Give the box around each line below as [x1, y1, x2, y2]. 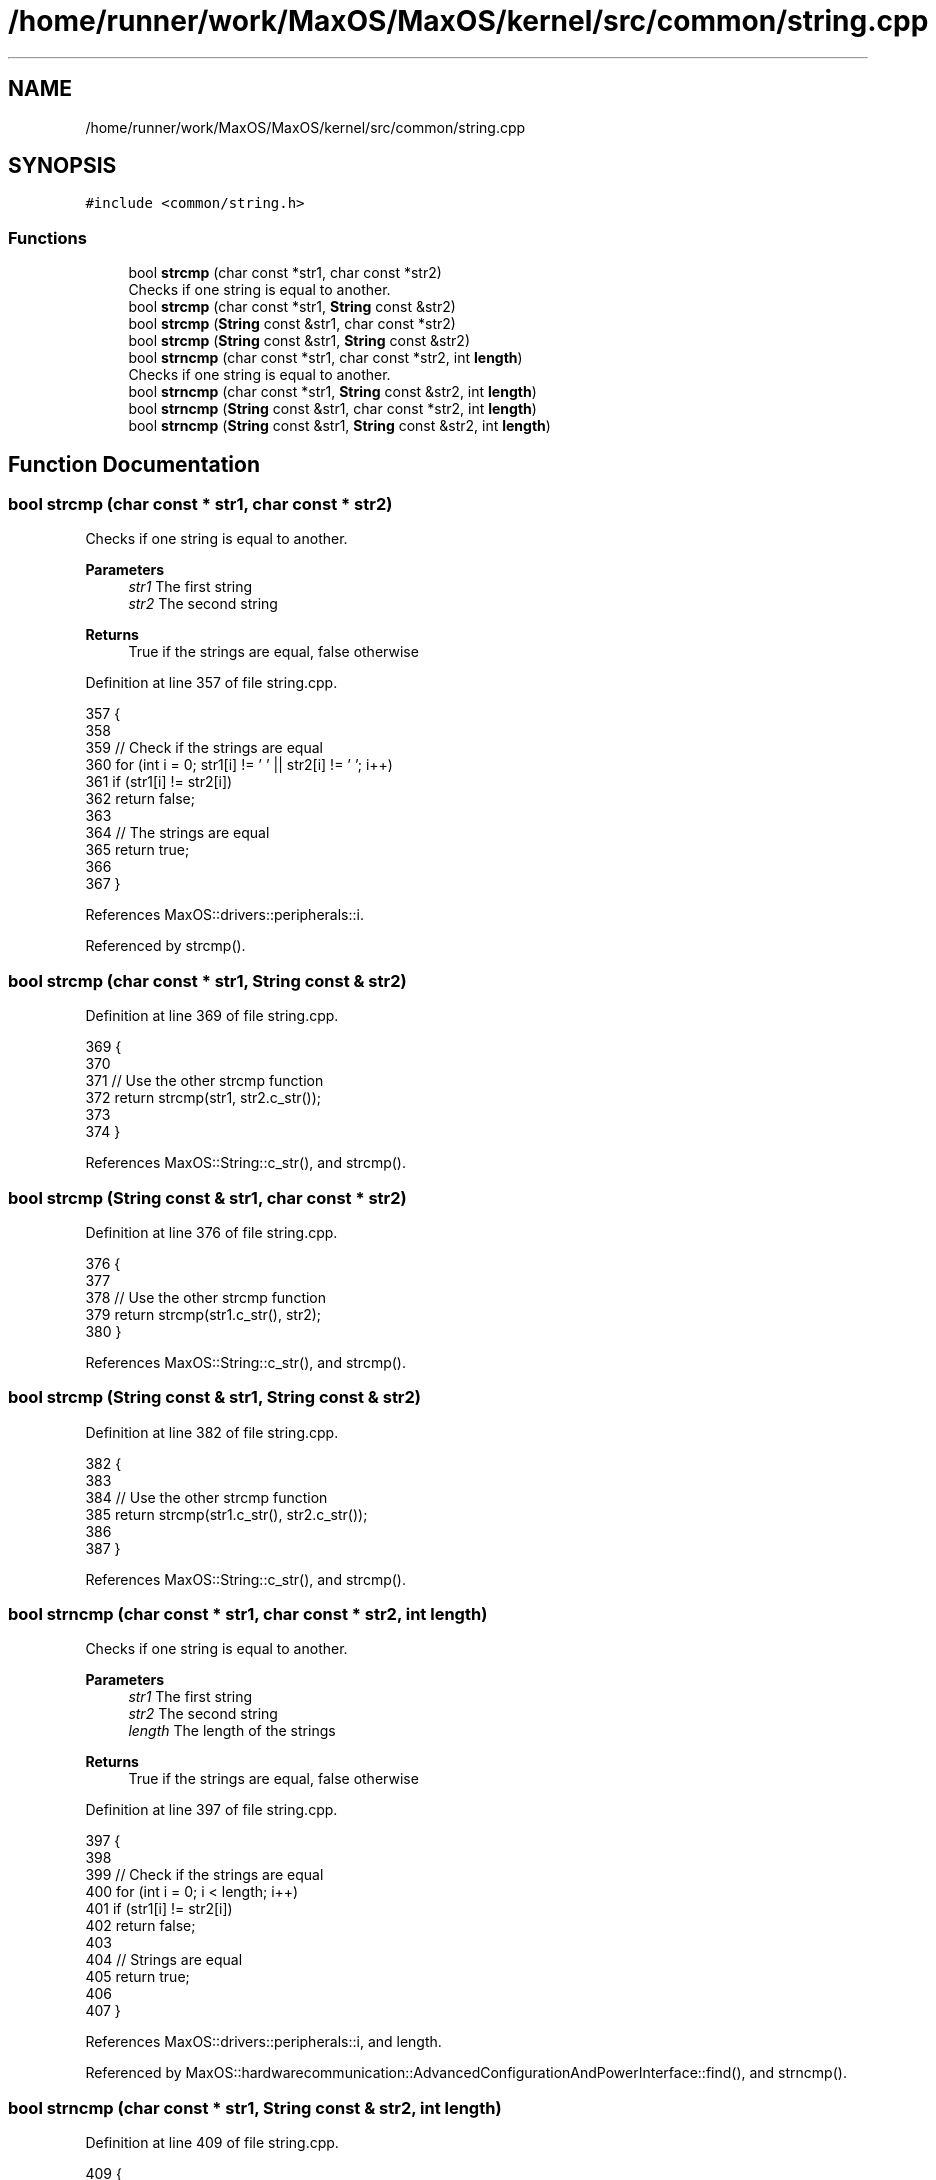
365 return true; [85, 841, 190, 859]
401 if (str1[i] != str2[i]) [85, 1900, 233, 1918]
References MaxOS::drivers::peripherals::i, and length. [85, 2033, 442, 2051]
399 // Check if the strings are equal [85, 1866, 324, 1884]
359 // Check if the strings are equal [85, 739, 323, 757]
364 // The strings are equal [85, 824, 270, 842]
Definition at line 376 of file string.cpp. [85, 1223, 338, 1241]
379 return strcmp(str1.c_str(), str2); [85, 1305, 322, 1323]
